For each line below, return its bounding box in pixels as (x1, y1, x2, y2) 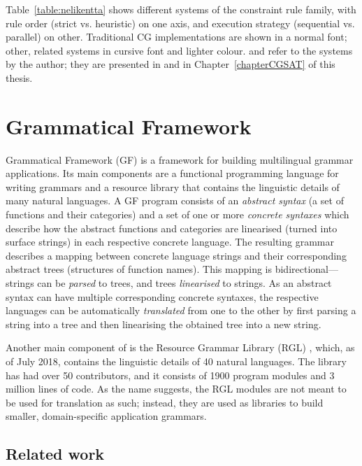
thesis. (6, 70, 33, 85)
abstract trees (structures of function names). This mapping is (6, 262, 273, 276)
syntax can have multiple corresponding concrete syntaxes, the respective (6, 289, 319, 304)
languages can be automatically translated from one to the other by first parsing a (6, 303, 356, 318)
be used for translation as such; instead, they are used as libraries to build (6, 395, 324, 409)
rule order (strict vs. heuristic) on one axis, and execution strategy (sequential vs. (6, 15, 355, 30)
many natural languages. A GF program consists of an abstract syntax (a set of (6, 193, 344, 208)
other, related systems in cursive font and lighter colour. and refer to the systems (6, 43, 353, 57)
